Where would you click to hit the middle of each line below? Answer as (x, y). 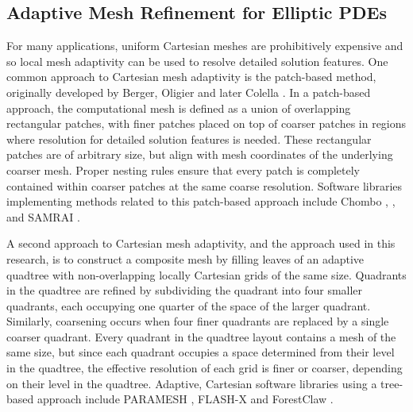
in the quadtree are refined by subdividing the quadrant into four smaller (185, 290)
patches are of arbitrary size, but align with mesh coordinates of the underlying (200, 154)
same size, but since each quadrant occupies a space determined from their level (201, 352)
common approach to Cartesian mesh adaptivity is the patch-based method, (191, 77)
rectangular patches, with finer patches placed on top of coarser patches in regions (206, 123)
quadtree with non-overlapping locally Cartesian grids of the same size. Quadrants (206, 274)
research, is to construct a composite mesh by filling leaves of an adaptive (185, 258)
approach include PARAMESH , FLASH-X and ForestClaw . (185, 399)
